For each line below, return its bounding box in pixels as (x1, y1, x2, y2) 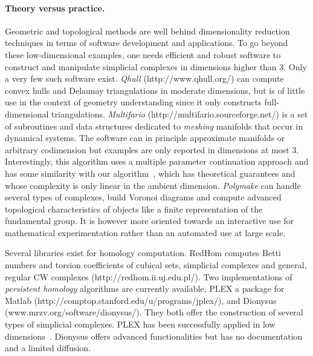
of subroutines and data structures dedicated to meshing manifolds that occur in (5, 119, 303, 132)
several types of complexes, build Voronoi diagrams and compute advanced (5, 191, 282, 203)
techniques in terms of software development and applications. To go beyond (5, 36, 288, 49)
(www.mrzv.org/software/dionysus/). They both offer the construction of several (5, 306, 303, 318)
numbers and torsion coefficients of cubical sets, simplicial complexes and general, (5, 259, 307, 271)
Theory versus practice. (5, 1, 105, 14)
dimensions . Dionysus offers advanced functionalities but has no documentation (5, 329, 303, 342)
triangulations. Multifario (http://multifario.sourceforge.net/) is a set (51, 107, 308, 120)
